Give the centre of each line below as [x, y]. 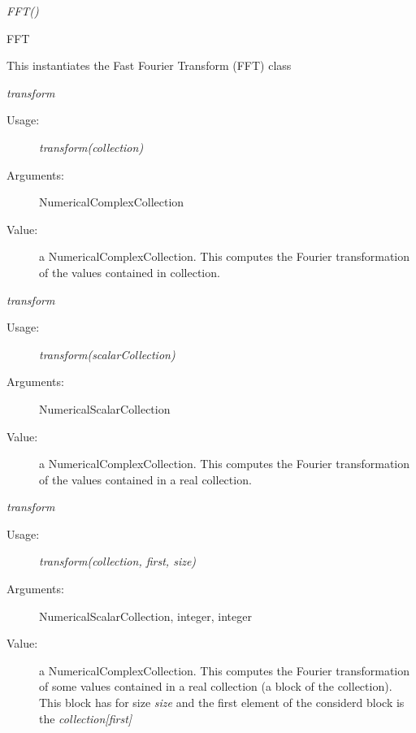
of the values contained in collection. [130, 272]
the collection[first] [86, 718]
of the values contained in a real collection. [145, 479]
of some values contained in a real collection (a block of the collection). [216, 686]
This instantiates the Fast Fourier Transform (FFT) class [149, 65]
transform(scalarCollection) [107, 354]
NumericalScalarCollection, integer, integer [145, 616]
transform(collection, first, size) [118, 561]
